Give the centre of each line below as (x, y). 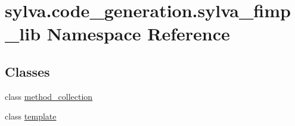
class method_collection (49, 96)
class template (31, 116)
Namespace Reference (138, 34)
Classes (27, 71)
